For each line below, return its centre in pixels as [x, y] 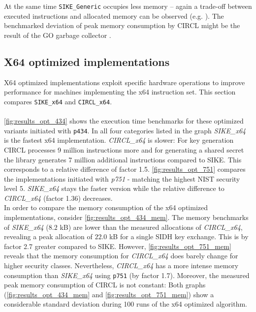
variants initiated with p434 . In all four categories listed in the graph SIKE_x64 [125, 130]
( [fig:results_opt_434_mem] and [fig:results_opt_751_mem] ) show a [109, 294]
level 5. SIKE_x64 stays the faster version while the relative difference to [114, 188]
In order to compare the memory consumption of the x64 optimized [106, 207]
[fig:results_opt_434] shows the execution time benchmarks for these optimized [124, 121]
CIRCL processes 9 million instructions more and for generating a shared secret [124, 149]
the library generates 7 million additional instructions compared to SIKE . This [123, 159]
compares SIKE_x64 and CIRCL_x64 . [58, 101]
